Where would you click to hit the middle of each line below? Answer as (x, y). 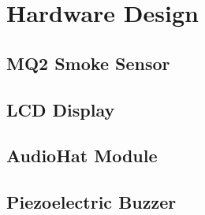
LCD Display (61, 109)
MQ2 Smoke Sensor (88, 63)
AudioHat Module (82, 156)
